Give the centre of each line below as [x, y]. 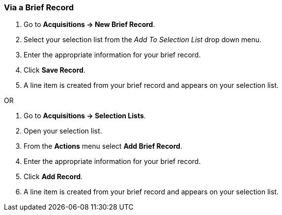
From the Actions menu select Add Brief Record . [103, 146]
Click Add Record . [53, 177]
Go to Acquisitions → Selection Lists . [85, 116]
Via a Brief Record [39, 7]
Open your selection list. [63, 131]
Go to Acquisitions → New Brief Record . [89, 25]
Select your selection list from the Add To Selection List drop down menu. [143, 40]
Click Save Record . [55, 70]
